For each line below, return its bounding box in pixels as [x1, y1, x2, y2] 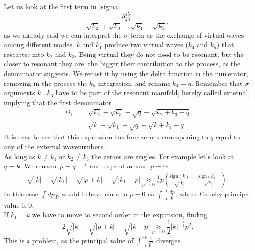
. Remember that [191, 78, 243, 88]
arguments [4, 87, 35, 98]
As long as [4, 151, 35, 161]
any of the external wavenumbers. [4, 141, 105, 152]
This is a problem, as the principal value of [4, 235, 134, 245]
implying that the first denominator [4, 97, 112, 107]
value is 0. [4, 199, 34, 210]
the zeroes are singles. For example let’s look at [91, 151, 234, 161]
